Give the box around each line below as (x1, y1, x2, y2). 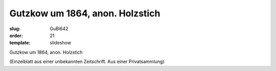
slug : (9, 26, 20, 32)
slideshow (50, 40, 72, 46)
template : (9, 40, 31, 46)
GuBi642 (50, 26, 68, 32)
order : (9, 32, 23, 38)
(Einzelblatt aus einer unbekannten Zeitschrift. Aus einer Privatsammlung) (9, 59, 165, 65)
